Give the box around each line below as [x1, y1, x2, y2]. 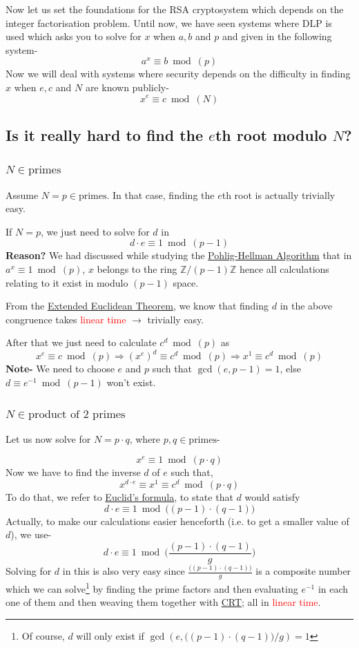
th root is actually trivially [222, 187, 336, 202]
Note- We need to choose [6, 361, 115, 376]
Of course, [21, 628, 65, 642]
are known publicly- [85, 79, 169, 94]
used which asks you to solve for [6, 29, 142, 44]
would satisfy [244, 490, 300, 504]
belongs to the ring [97, 261, 177, 276]
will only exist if [76, 628, 144, 642]
